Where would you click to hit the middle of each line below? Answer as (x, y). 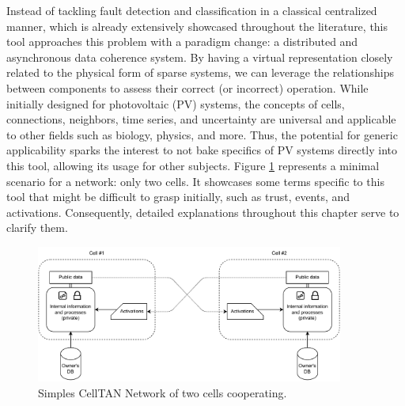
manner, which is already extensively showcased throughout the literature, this (197, 26)
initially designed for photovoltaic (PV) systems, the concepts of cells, (176, 103)
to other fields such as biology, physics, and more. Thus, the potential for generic (202, 134)
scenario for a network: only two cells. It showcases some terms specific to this (195, 181)
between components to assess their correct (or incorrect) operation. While (187, 87)
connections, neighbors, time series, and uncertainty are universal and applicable (201, 119)
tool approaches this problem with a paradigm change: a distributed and (182, 42)
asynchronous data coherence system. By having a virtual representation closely (200, 57)
